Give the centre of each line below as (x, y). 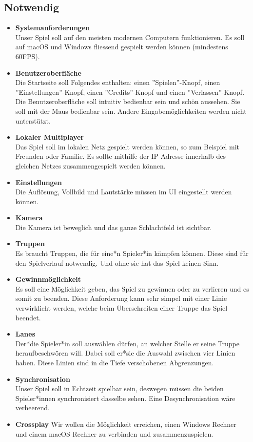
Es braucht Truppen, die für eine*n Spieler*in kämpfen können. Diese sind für (132, 253)
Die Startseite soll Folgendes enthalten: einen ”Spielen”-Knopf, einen (118, 82)
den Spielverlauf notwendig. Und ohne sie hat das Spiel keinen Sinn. (117, 263)
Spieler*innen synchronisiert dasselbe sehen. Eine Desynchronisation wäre (125, 398)
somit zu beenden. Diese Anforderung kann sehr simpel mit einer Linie (121, 298)
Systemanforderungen (53, 28)
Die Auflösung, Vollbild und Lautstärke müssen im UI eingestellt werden (124, 192)
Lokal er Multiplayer (49, 137)
